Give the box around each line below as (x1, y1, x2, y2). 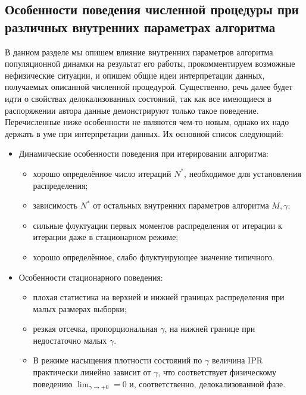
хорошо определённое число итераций (33, 167, 171, 179)
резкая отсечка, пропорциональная (33, 322, 158, 335)
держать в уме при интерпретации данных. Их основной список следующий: (5, 127, 283, 139)
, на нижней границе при (164, 322, 255, 335)
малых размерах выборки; (33, 302, 127, 315)
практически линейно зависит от (33, 366, 151, 378)
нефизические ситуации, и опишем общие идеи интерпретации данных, (5, 69, 265, 81)
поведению (33, 377, 73, 390)
